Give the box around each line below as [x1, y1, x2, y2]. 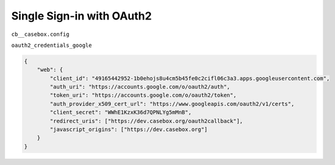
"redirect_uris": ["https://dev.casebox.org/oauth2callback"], [49, 118, 243, 124]
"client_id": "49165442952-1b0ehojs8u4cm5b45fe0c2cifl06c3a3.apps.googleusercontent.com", [49, 75, 330, 82]
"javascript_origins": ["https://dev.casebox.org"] [49, 126, 208, 133]
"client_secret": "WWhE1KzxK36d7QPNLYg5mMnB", [49, 109, 192, 116]
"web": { [37, 66, 63, 73]
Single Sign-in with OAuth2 [11, 9, 152, 23]
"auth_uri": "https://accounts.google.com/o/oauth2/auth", [49, 83, 231, 91]
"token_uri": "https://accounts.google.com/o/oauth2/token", [49, 92, 237, 99]
